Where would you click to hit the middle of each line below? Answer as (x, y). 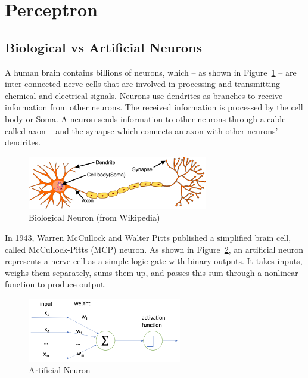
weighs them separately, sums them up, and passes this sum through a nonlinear (152, 272)
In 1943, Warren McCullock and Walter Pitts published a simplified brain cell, (148, 238)
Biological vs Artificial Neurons (104, 47)
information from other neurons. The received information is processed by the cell (154, 107)
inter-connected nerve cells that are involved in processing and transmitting (143, 84)
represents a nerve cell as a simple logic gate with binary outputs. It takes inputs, (154, 261)
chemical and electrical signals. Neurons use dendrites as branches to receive (144, 95)
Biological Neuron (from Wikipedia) (94, 217)
